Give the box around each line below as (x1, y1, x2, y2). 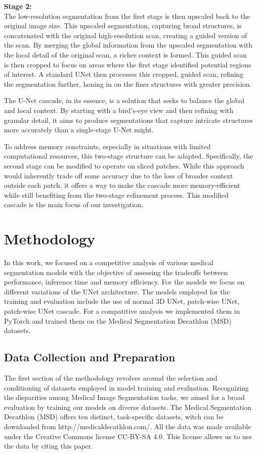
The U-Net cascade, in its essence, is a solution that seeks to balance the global (4, 95, 245, 106)
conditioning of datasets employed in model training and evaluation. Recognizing (4, 382, 249, 393)
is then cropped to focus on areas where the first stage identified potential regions (4, 59, 251, 69)
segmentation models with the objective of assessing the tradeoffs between (4, 267, 228, 277)
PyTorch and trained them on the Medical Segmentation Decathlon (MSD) (4, 315, 232, 326)
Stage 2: (4, 1, 32, 11)
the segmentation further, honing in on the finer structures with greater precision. (4, 78, 252, 89)
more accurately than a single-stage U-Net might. (4, 124, 154, 135)
